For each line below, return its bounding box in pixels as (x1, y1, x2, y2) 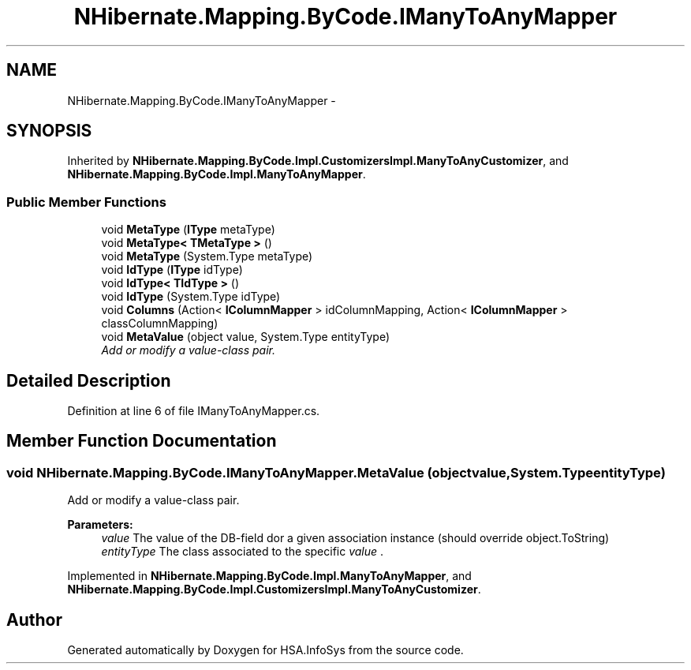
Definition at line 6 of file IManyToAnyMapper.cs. (67, 404, 320, 418)
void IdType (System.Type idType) (101, 290, 281, 304)
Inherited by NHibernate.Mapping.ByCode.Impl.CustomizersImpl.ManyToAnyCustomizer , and (67, 154, 569, 168)
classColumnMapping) (101, 316, 219, 331)
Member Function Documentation (6, 431, 277, 451)
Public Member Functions (6, 193, 166, 210)
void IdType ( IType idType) (101, 263, 243, 277)
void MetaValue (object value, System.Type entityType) (101, 330, 390, 344)
